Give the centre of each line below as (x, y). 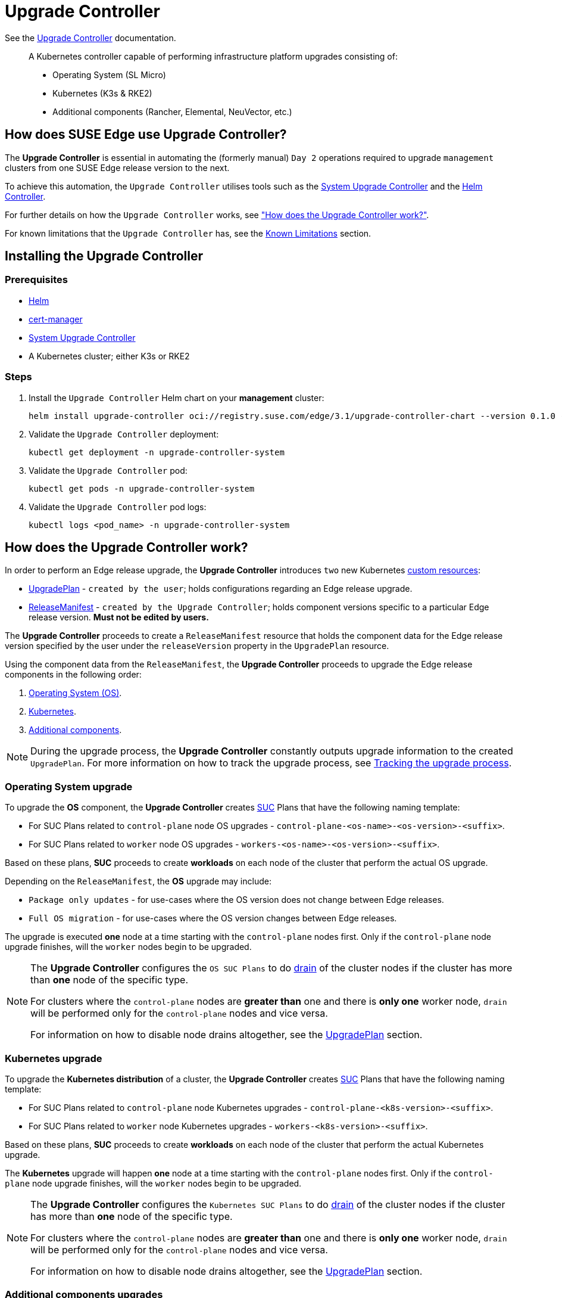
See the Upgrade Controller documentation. (90, 38)
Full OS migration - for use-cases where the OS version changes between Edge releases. (213, 918)
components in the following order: (73, 675)
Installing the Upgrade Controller (104, 256)
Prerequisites (36, 280)
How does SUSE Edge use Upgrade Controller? (146, 135)
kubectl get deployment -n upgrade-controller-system (157, 452)
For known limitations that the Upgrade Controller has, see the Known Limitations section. (188, 233)
